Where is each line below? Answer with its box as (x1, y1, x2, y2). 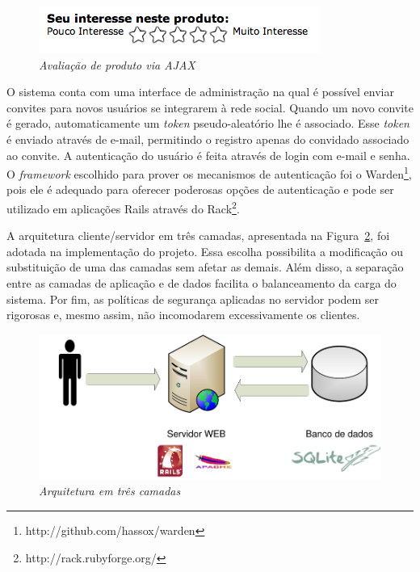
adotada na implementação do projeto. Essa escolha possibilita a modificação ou (6, 242, 404, 259)
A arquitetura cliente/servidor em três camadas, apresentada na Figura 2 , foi (6, 227, 390, 244)
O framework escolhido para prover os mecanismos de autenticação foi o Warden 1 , (6, 163, 412, 182)
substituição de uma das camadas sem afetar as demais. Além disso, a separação (6, 259, 404, 275)
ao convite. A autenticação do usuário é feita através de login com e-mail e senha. (6, 146, 410, 163)
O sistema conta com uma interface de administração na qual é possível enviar (6, 83, 394, 100)
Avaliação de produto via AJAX (39, 56, 195, 73)
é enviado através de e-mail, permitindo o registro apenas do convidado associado (6, 130, 409, 147)
